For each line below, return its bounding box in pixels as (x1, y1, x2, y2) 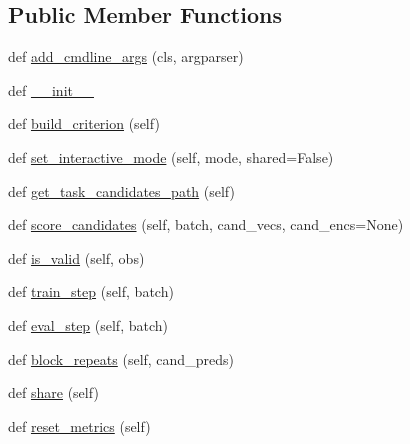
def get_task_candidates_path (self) (8, 180, 235, 201)
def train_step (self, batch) (8, 281, 174, 302)
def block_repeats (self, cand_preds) (8, 348, 234, 369)
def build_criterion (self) (8, 113, 160, 134)
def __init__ (8, 79, 94, 100)
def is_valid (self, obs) (8, 247, 145, 268)
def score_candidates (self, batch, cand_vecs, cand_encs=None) (8, 214, 404, 235)
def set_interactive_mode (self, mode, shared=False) (8, 146, 334, 167)
